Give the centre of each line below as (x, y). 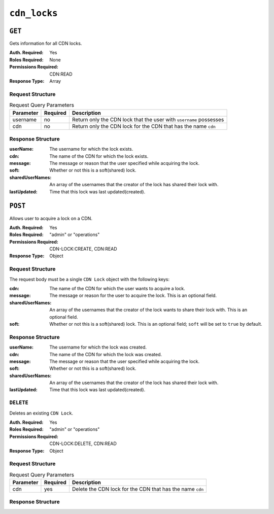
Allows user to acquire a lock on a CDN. (51, 218)
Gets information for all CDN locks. (46, 44)
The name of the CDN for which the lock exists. (99, 156)
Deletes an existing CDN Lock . (41, 413)
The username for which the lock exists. (91, 149)
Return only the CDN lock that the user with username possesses (148, 119)
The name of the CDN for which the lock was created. (106, 354)
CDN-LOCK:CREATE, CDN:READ (83, 249)
